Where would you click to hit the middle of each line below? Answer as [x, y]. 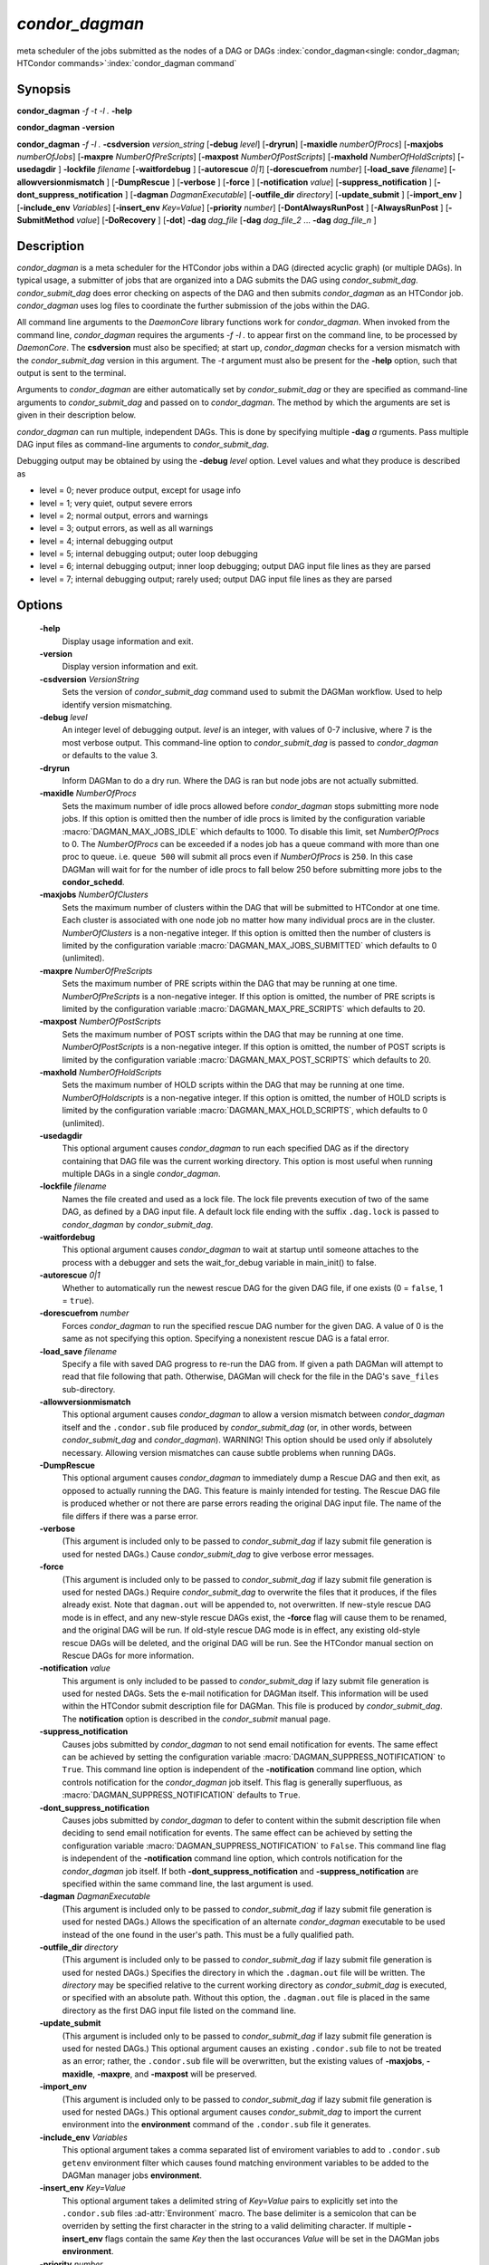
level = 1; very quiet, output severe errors [116, 503]
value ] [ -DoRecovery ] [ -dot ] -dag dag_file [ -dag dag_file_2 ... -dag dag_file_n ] [227, 220]
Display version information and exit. [130, 667]
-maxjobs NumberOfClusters [94, 895]
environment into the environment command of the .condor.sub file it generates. [216, 2125]
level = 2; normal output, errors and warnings [124, 516]
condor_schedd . [94, 882]
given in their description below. [76, 415]
